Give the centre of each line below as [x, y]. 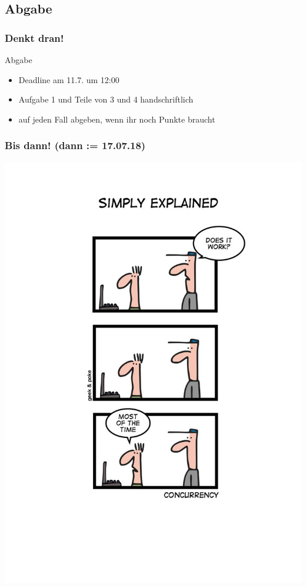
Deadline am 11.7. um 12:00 [69, 79]
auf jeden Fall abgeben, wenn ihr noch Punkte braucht [117, 119]
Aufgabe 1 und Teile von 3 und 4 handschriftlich [106, 99]
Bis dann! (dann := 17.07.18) [75, 145]
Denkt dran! [34, 37]
